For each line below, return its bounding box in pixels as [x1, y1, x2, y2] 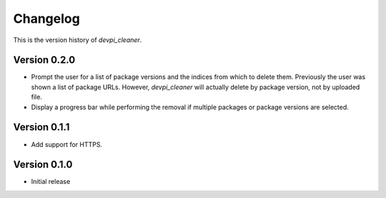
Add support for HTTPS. [31, 140, 103, 149]
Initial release [31, 177, 71, 186]
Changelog [13, 11, 80, 26]
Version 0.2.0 [13, 54, 76, 66]
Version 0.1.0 [13, 159, 73, 171]
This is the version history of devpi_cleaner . [13, 36, 142, 44]
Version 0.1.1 [13, 121, 70, 133]
